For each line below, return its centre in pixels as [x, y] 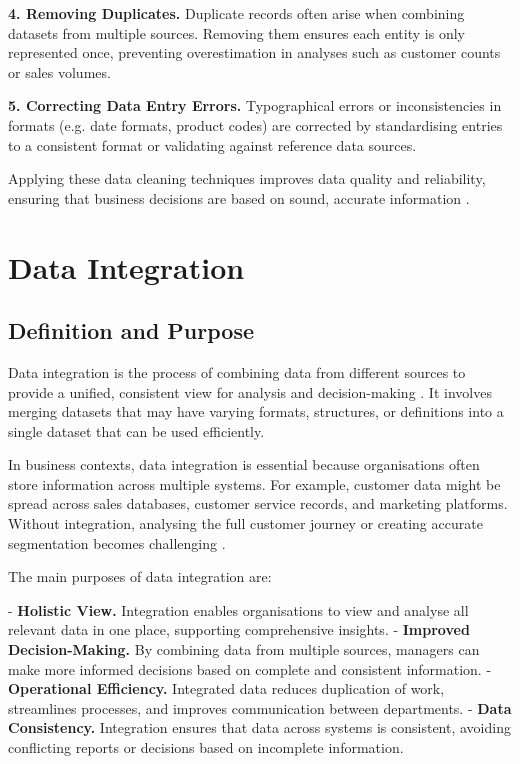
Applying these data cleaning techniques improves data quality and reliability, [247, 178]
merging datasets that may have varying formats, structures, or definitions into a [256, 411]
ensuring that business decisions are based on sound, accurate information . [239, 197]
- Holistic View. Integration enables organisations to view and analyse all [238, 609]
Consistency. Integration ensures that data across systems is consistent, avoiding [259, 727]
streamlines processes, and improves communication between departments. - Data [260, 707]
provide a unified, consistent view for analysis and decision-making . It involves [250, 391]
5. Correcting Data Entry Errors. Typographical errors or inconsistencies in [255, 105]
